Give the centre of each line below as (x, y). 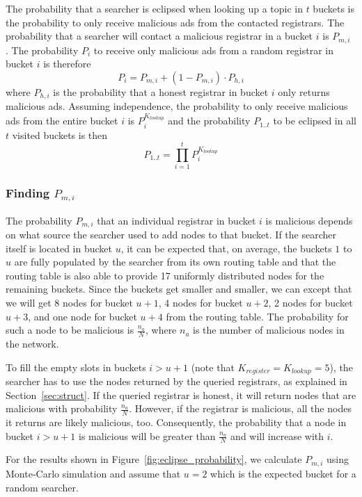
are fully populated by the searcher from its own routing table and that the (175, 262)
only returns (304, 91)
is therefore (67, 64)
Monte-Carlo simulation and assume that (93, 473)
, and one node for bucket (82, 316)
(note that (213, 367)
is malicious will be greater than (147, 435)
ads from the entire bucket (62, 121)
